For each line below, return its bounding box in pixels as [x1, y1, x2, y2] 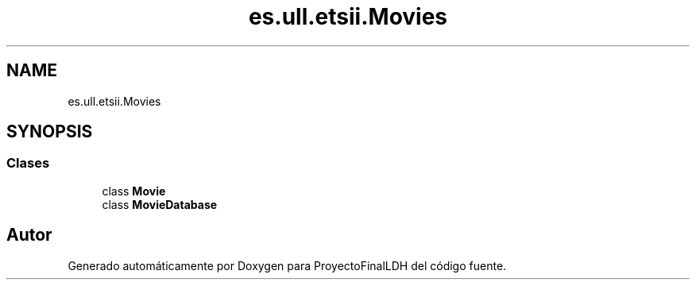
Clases [6, 155, 50, 172]
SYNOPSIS [6, 122, 93, 142]
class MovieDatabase [102, 197, 218, 211]
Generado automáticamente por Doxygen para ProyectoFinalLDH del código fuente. [68, 258, 507, 272]
